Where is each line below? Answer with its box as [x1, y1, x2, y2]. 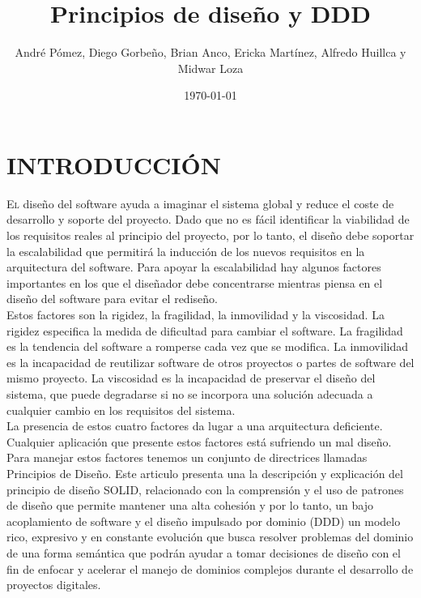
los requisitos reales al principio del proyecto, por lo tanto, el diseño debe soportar [6, 227, 415, 244]
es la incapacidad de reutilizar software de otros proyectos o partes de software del [6, 353, 415, 370]
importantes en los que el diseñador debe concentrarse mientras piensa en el [6, 274, 383, 291]
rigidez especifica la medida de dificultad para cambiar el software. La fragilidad [6, 322, 403, 339]
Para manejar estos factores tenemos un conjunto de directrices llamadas [6, 449, 368, 466]
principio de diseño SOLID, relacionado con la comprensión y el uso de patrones [6, 481, 404, 498]
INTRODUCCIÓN [6, 147, 221, 181]
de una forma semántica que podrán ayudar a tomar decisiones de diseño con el [6, 544, 401, 561]
